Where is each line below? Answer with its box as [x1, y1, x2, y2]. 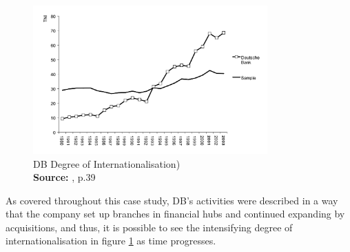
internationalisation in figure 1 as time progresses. [6, 233, 216, 248]
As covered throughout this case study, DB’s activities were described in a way [6, 193, 338, 207]
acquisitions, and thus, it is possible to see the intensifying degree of [6, 220, 293, 234]
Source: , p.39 [33, 170, 96, 184]
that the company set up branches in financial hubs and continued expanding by [6, 206, 345, 221]
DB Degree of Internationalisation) [33, 156, 181, 171]
